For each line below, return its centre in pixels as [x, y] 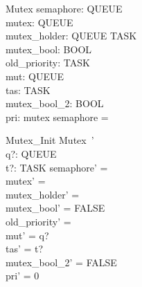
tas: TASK [28, 90]
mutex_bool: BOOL [49, 49]
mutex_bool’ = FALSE [55, 208]
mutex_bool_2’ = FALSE [61, 262]
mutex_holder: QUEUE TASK [71, 36]
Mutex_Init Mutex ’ [50, 140]
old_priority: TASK [48, 63]
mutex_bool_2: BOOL [55, 103]
